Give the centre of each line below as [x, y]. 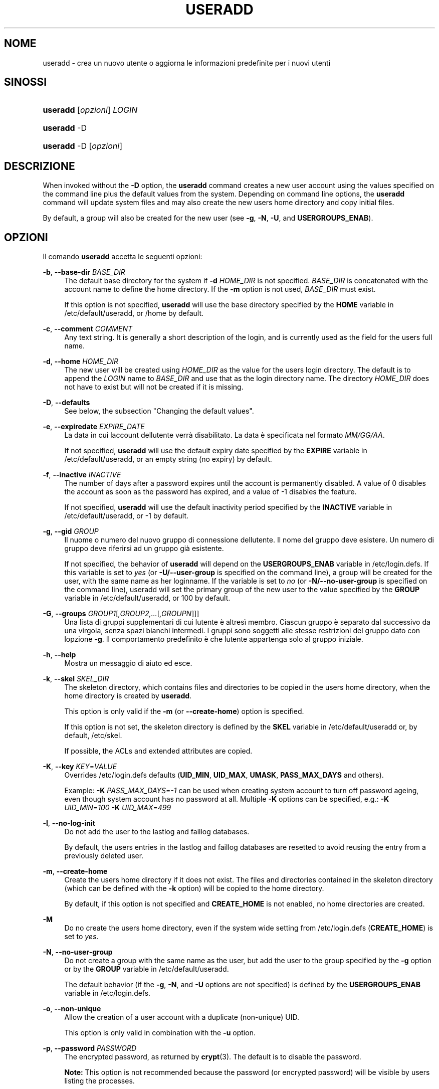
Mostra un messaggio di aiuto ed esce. [128, 663]
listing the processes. [99, 1081]
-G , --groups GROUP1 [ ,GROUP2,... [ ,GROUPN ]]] [121, 614]
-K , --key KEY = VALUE [80, 767]
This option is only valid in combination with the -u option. [160, 1033]
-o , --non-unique [72, 1009]
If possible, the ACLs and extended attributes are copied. [158, 751]
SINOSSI [26, 82]
